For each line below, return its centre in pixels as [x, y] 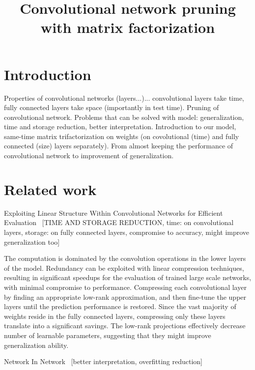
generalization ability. [36, 345]
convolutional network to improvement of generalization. [89, 156]
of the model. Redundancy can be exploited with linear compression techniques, [124, 268]
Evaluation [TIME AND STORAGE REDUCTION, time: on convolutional [119, 222]
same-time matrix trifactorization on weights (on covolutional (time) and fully [122, 136]
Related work [50, 189]
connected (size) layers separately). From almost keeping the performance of [119, 146]
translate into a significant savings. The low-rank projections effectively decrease [125, 326]
